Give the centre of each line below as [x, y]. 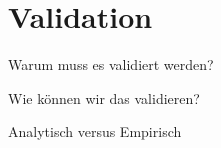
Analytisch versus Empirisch [95, 131]
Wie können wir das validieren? [104, 97]
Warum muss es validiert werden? [111, 64]
